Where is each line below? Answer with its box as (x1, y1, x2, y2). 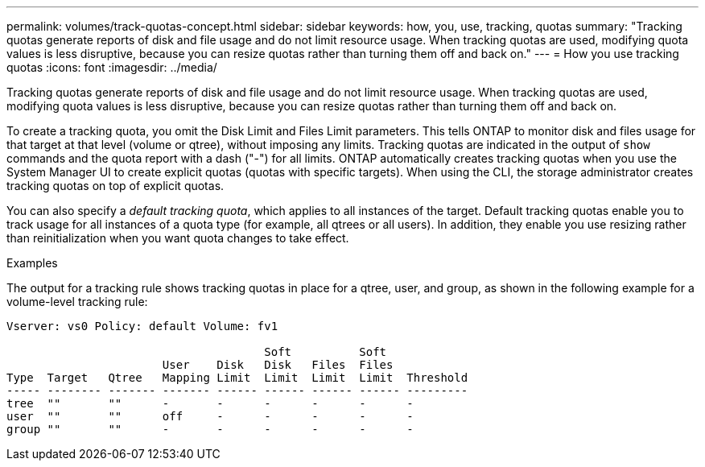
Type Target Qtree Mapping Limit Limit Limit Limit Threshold (6, 371, 468, 384)
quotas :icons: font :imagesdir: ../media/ (6, 60, 217, 74)
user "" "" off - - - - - (6, 410, 414, 423)
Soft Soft (264, 345, 387, 358)
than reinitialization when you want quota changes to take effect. (6, 231, 349, 245)
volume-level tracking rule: (6, 295, 148, 308)
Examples (6, 256, 58, 270)
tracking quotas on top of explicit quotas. (6, 179, 225, 192)
